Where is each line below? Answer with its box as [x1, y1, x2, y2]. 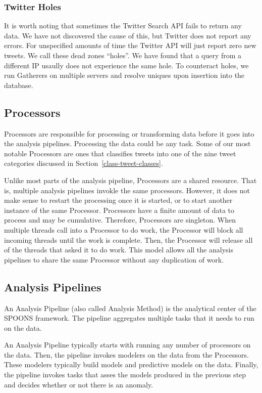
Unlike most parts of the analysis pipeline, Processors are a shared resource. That [4, 174, 257, 185]
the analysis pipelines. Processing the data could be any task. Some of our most [4, 138, 251, 149]
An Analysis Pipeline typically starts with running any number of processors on [4, 339, 251, 350]
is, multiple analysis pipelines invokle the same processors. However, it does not [4, 185, 250, 195]
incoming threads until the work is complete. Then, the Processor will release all [4, 234, 253, 245]
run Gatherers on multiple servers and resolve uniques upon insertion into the [4, 70, 245, 80]
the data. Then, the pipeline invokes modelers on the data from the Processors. [4, 349, 249, 360]
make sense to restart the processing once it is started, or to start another [4, 195, 233, 205]
